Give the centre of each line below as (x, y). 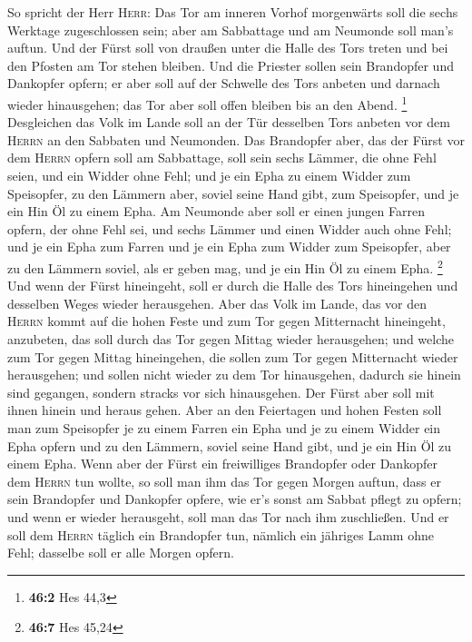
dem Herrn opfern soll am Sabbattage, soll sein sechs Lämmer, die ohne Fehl (222, 158)
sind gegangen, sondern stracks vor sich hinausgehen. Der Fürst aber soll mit (221, 392)
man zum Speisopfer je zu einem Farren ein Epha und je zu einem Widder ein (224, 427)
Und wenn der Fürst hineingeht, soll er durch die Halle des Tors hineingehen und (233, 286)
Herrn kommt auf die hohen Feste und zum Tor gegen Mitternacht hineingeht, (226, 321)
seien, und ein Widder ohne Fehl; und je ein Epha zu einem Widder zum (209, 175)
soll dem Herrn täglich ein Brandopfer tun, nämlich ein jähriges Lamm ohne (221, 534)
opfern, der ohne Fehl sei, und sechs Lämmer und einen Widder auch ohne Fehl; (230, 228)
